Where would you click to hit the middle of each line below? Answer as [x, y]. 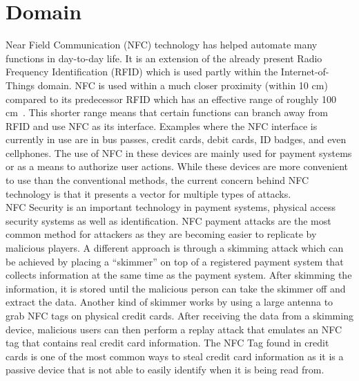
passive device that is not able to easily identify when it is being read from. [165, 370]
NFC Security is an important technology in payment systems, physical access [171, 207]
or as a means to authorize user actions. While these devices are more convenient [177, 166]
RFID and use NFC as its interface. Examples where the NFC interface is [162, 126]
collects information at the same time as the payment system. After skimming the [179, 275]
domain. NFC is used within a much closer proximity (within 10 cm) [183, 85]
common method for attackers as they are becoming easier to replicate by [161, 234]
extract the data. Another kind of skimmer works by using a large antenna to [169, 302]
